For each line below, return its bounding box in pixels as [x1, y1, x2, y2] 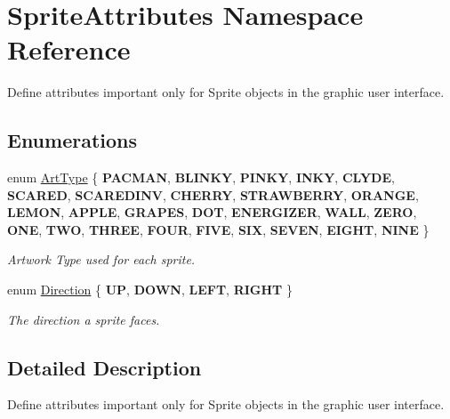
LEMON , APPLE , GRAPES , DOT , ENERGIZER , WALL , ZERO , [7, 203, 417, 222]
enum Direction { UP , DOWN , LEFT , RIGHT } [7, 280, 293, 299]
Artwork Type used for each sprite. [7, 250, 196, 269]
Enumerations [7, 126, 138, 154]
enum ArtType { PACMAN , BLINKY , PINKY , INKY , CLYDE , [7, 168, 395, 187]
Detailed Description [7, 353, 202, 381]
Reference [7, 31, 131, 68]
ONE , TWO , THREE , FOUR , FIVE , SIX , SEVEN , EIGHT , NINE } [7, 220, 430, 238]
